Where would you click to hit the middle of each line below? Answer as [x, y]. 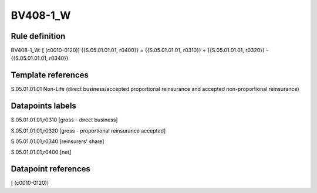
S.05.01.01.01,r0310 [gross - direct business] [64, 120]
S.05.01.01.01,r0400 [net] [41, 152]
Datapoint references [51, 169]
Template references [50, 75]
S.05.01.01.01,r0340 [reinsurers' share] [58, 141]
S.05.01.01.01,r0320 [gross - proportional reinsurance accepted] [88, 131]
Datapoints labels [43, 106]
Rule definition [38, 36]
